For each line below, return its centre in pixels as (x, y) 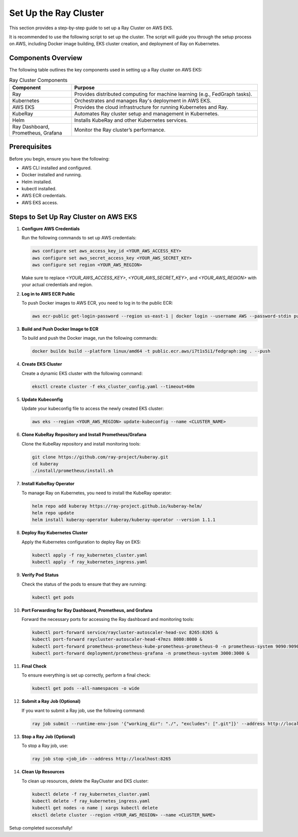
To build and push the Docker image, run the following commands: (90, 338)
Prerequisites (30, 147)
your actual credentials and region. (57, 285)
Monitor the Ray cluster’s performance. (120, 130)
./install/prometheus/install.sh (73, 471)
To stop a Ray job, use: (45, 746)
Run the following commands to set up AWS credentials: (79, 238)
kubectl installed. (39, 189)
